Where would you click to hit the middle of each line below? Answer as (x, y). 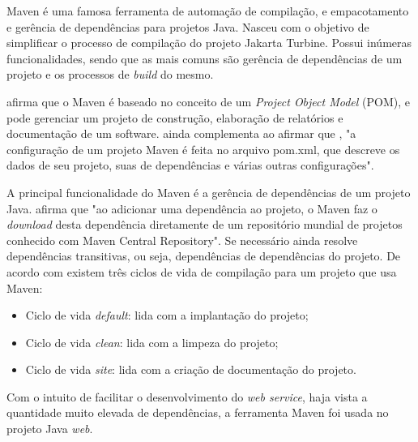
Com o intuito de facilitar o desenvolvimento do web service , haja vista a (187, 396)
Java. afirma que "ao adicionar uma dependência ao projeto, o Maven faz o (192, 208)
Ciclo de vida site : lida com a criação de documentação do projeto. (191, 369)
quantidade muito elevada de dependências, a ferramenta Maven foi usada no (198, 412)
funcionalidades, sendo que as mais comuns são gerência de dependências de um (205, 58)
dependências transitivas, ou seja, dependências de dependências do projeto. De (204, 256)
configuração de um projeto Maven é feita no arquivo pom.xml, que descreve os (203, 149)
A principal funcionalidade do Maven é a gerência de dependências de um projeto (209, 192)
